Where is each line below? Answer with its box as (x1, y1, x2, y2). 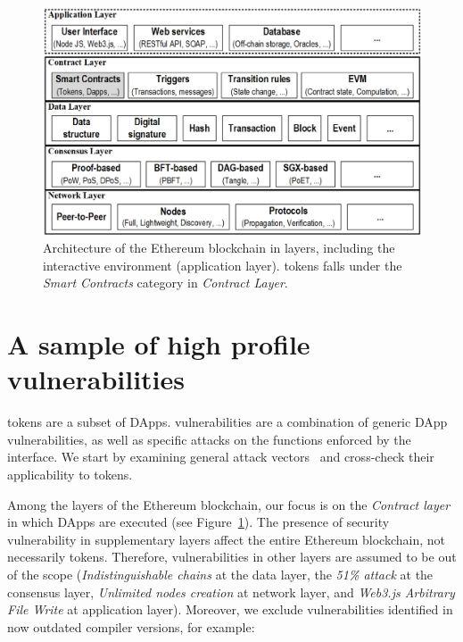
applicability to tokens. (7, 464, 133, 483)
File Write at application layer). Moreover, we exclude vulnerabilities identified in (7, 600, 453, 619)
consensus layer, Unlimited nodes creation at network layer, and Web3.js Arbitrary (7, 582, 455, 601)
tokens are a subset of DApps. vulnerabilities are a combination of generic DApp (7, 413, 448, 431)
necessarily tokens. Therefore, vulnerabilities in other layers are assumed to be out (7, 547, 457, 566)
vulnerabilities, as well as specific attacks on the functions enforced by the (7, 429, 411, 448)
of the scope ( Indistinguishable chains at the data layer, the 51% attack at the (7, 564, 434, 583)
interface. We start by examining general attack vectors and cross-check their (7, 447, 434, 466)
